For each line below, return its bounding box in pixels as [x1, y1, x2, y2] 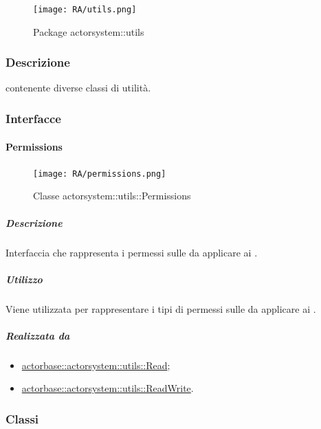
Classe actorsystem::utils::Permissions [33, 188, 191, 203]
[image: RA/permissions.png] [33, 168, 166, 179]
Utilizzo [5, 272, 43, 286]
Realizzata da [5, 328, 70, 342]
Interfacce [5, 109, 61, 126]
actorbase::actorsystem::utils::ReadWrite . [21, 381, 194, 395]
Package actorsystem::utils [33, 24, 144, 38]
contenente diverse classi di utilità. [5, 80, 151, 95]
